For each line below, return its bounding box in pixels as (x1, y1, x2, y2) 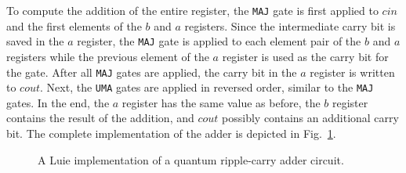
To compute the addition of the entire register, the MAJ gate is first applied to (6, 2, 379, 18)
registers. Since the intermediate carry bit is (184, 17, 396, 34)
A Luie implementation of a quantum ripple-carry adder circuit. (38, 151, 344, 168)
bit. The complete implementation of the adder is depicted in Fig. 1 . (6, 125, 336, 141)
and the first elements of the (6, 17, 142, 34)
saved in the (6, 33, 64, 49)
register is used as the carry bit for (222, 48, 389, 64)
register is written (310, 63, 395, 80)
